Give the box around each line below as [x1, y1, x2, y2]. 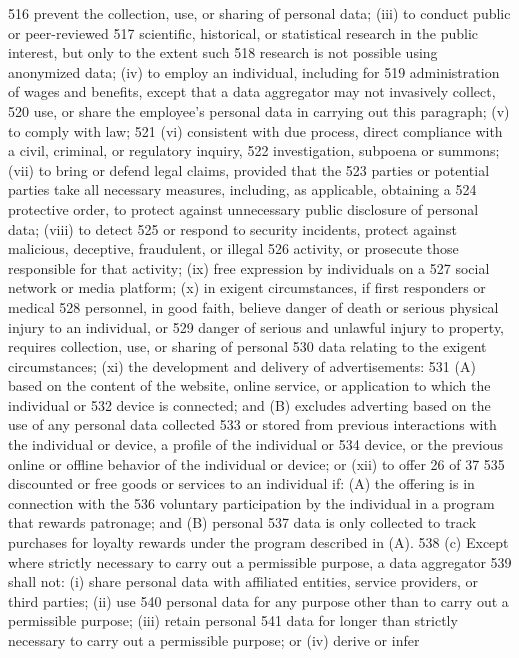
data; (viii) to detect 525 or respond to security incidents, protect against [8, 218, 457, 239]
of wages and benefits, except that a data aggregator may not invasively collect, [8, 81, 496, 102]
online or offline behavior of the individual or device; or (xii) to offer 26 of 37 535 [8, 453, 505, 474]
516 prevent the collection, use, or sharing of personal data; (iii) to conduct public [8, 3, 511, 23]
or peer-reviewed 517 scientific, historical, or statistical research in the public [8, 22, 479, 43]
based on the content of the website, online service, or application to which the [8, 375, 491, 396]
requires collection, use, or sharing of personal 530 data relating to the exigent [8, 336, 487, 357]
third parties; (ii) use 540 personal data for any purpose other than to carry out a [8, 590, 509, 611]
